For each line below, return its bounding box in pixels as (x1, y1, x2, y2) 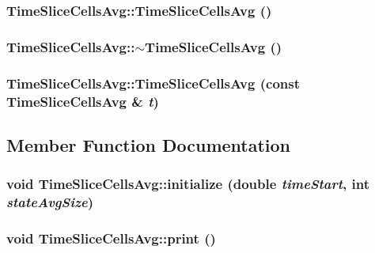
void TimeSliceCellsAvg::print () (6, 228, 216, 247)
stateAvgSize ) (6, 192, 94, 212)
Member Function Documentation (6, 132, 291, 157)
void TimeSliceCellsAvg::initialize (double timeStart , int (6, 174, 369, 194)
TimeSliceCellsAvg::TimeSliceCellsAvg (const (6, 73, 300, 93)
